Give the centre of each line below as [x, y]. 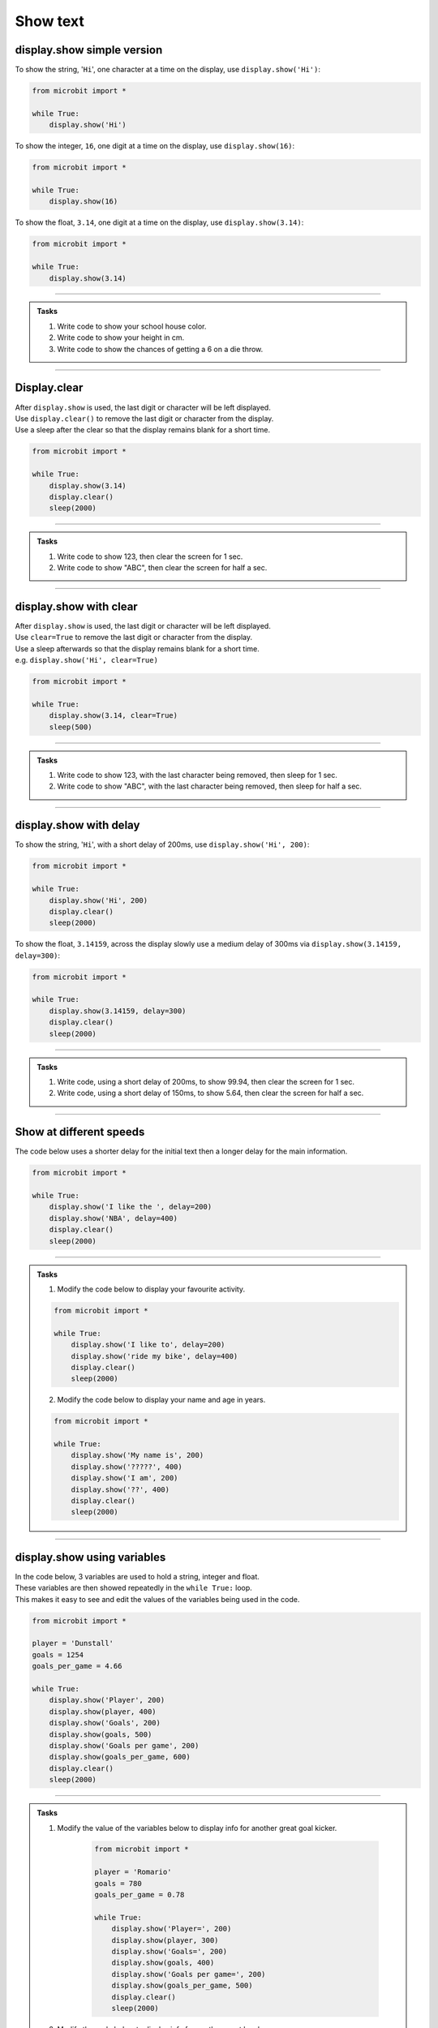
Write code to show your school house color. [132, 326]
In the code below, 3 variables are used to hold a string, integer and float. [137, 1576]
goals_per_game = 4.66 [77, 1666]
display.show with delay [77, 825]
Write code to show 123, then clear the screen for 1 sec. [150, 556]
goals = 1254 [58, 1654]
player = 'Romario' [133, 1872]
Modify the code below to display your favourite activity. [151, 1289]
